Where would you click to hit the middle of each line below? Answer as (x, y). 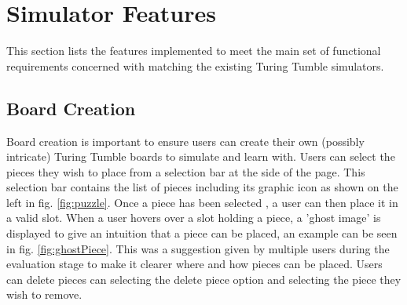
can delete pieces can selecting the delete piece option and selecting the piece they (204, 279)
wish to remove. (44, 294)
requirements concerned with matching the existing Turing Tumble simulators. (195, 65)
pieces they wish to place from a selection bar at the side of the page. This (186, 171)
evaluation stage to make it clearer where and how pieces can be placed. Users (194, 264)
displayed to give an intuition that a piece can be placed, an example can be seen (202, 233)
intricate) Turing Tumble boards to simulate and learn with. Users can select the (201, 156)
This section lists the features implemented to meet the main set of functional (194, 51)
